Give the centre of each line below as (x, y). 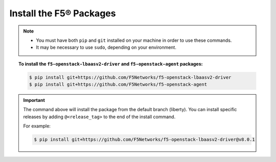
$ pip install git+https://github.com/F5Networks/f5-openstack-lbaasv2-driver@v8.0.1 (144, 140)
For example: (37, 126)
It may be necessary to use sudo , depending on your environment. (106, 47)
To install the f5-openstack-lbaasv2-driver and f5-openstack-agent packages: (111, 64)
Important (34, 100)
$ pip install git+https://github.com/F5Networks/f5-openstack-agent (118, 85)
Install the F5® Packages (63, 13)
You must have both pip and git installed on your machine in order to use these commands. (134, 40)
